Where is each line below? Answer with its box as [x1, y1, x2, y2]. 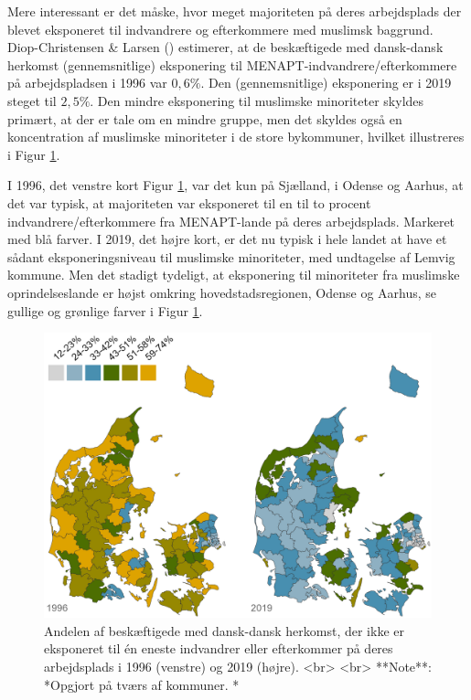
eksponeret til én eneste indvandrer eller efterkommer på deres [44, 639, 393, 658]
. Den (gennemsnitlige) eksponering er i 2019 [200, 73, 452, 92]
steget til [7, 90, 57, 110]
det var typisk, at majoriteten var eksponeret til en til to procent [7, 193, 371, 212]
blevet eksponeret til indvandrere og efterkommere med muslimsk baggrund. [7, 19, 434, 38]
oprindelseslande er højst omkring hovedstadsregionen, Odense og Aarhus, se [7, 282, 437, 302]
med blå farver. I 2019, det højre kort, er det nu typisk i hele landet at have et [7, 229, 447, 249]
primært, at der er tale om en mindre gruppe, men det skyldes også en [7, 109, 402, 128]
